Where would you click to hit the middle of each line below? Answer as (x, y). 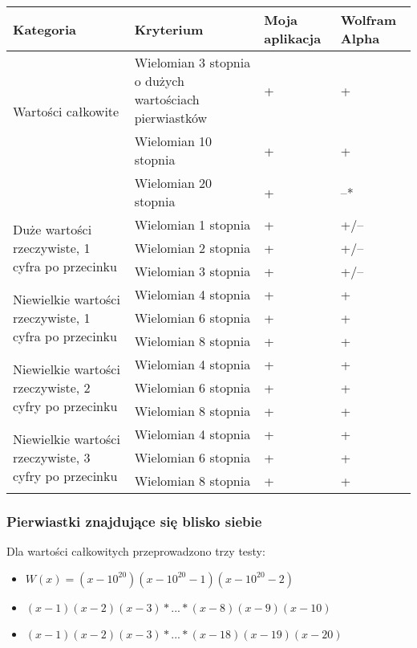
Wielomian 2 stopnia (192, 248)
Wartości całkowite (66, 111)
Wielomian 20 (173, 183)
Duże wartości (53, 229)
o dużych (159, 81)
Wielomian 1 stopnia (192, 224)
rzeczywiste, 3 (52, 457)
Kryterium (169, 29)
